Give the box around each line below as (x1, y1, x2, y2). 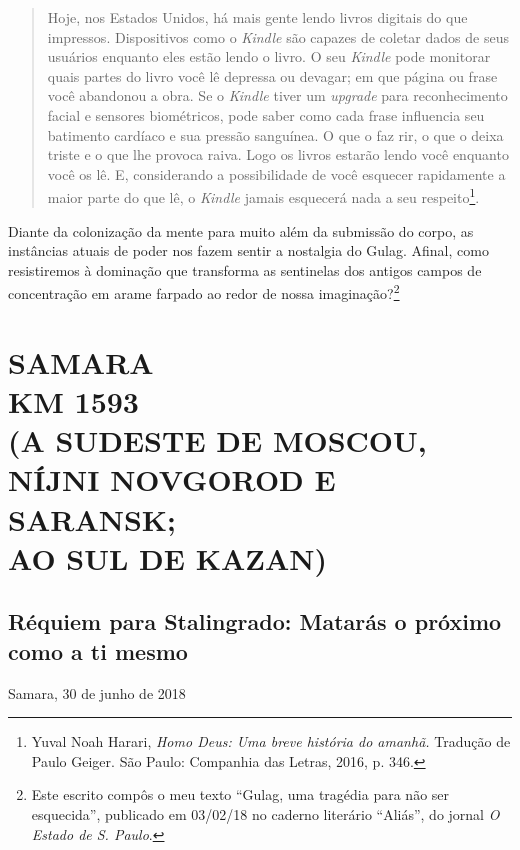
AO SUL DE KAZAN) (8, 537, 328, 578)
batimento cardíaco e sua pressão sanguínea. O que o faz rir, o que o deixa (47, 124, 504, 145)
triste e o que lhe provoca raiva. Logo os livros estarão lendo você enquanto (47, 144, 509, 165)
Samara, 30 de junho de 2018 (8, 682, 186, 703)
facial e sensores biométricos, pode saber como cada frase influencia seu (47, 104, 485, 125)
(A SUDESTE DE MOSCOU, (8, 420, 427, 461)
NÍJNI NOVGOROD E (8, 459, 336, 500)
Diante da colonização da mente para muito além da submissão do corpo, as (8, 220, 474, 241)
